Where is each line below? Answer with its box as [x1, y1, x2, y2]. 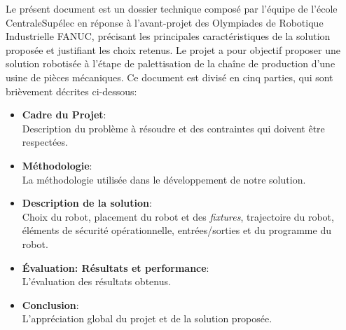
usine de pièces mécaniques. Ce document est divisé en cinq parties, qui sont [6, 69, 333, 84]
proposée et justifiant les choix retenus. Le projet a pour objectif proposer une [6, 42, 341, 57]
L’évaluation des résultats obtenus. [22, 274, 171, 289]
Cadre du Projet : [22, 107, 106, 122]
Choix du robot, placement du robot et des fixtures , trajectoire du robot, [22, 209, 334, 224]
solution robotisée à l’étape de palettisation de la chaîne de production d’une [6, 56, 335, 71]
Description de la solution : [22, 195, 152, 210]
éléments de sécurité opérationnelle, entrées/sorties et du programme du [22, 223, 331, 238]
